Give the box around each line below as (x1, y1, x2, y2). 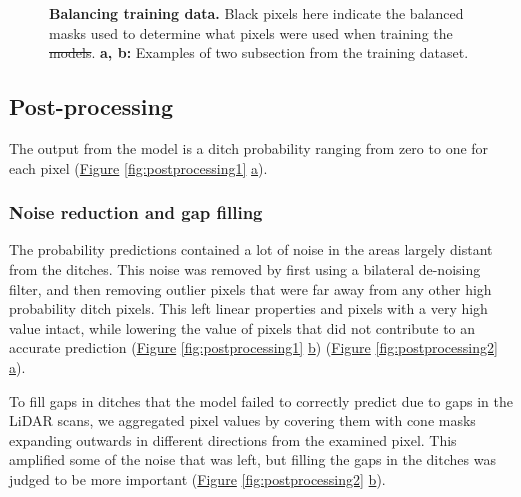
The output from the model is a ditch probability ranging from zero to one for (9, 137, 489, 158)
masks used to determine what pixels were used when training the (49, 22, 453, 43)
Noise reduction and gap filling (9, 200, 263, 225)
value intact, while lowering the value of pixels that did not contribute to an (9, 317, 476, 338)
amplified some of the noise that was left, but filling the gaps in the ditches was (9, 449, 496, 470)
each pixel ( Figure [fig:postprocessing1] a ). (9, 157, 268, 178)
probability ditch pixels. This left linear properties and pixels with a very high (9, 298, 488, 319)
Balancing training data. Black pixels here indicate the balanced (49, 3, 464, 23)
